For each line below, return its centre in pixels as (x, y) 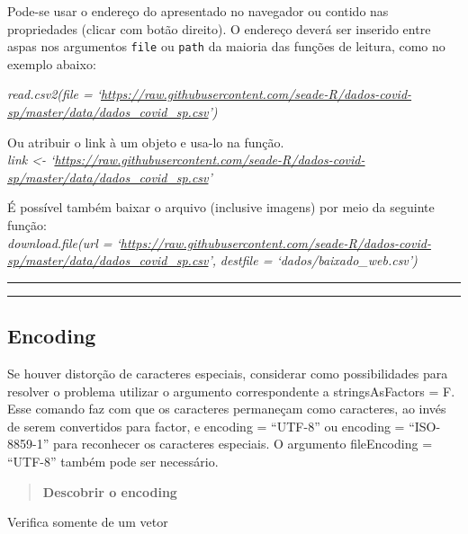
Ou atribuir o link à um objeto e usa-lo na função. (146, 142)
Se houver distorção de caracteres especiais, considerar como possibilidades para (228, 373)
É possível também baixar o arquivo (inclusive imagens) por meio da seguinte (221, 207)
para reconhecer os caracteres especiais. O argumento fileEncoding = (243, 444)
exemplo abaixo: (52, 63)
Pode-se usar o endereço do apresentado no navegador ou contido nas (198, 11)
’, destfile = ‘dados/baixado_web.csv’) (313, 260)
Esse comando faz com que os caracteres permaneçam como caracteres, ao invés (227, 409)
